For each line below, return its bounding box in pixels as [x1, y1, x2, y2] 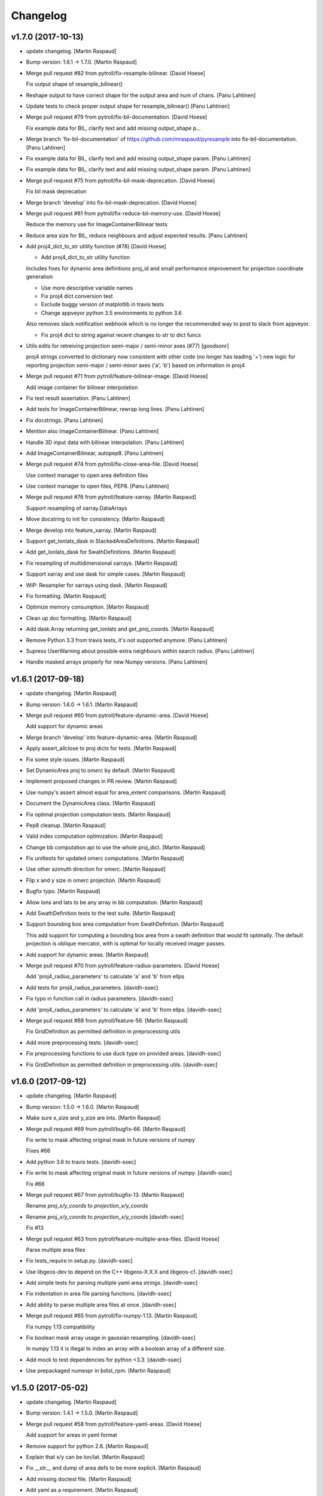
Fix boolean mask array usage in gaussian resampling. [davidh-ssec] [26, 1334, 196, 1342]
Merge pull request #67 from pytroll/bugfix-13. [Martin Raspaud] [26, 1191, 185, 1198]
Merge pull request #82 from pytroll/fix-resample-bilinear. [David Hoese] [26, 69, 206, 77]
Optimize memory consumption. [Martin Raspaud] [26, 603, 150, 610]
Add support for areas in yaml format [26, 1431, 117, 1439]
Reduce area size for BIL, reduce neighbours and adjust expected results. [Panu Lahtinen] [26, 232, 248, 239]
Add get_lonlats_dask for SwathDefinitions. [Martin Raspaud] [26, 548, 176, 556]
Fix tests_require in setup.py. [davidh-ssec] [26, 1257, 133, 1264]
